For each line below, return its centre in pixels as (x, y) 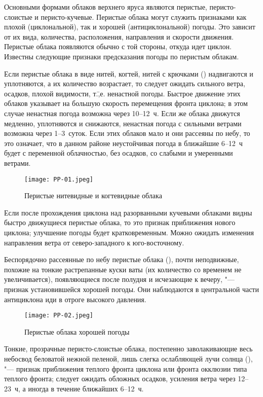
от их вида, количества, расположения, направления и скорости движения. (119, 36)
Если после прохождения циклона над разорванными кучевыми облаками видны (128, 212)
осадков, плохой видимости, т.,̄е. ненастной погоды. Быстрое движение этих (122, 93)
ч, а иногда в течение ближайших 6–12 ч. (79, 388)
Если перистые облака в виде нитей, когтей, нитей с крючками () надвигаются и (129, 73)
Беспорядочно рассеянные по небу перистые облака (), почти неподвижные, (122, 259)
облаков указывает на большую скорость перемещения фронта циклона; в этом (126, 103)
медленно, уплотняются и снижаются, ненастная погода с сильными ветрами (123, 123)
